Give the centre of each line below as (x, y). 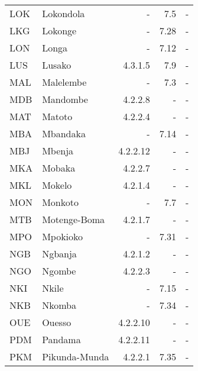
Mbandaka (64, 133)
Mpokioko (63, 236)
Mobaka (59, 168)
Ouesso (57, 322)
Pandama (61, 339)
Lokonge (59, 30)
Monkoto (60, 202)
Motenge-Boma (74, 219)
